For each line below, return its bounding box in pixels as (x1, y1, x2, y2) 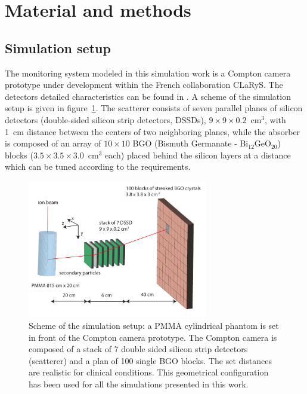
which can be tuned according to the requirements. (5, 160, 191, 173)
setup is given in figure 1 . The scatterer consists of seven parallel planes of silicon (5, 102, 303, 114)
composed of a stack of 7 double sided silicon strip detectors (29, 343, 248, 355)
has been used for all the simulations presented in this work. (29, 377, 249, 390)
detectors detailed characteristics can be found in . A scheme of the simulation (5, 90, 291, 102)
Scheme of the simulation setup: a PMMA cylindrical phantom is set (29, 319, 279, 331)
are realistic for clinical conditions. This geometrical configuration (29, 366, 269, 378)
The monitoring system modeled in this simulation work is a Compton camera (5, 66, 291, 79)
